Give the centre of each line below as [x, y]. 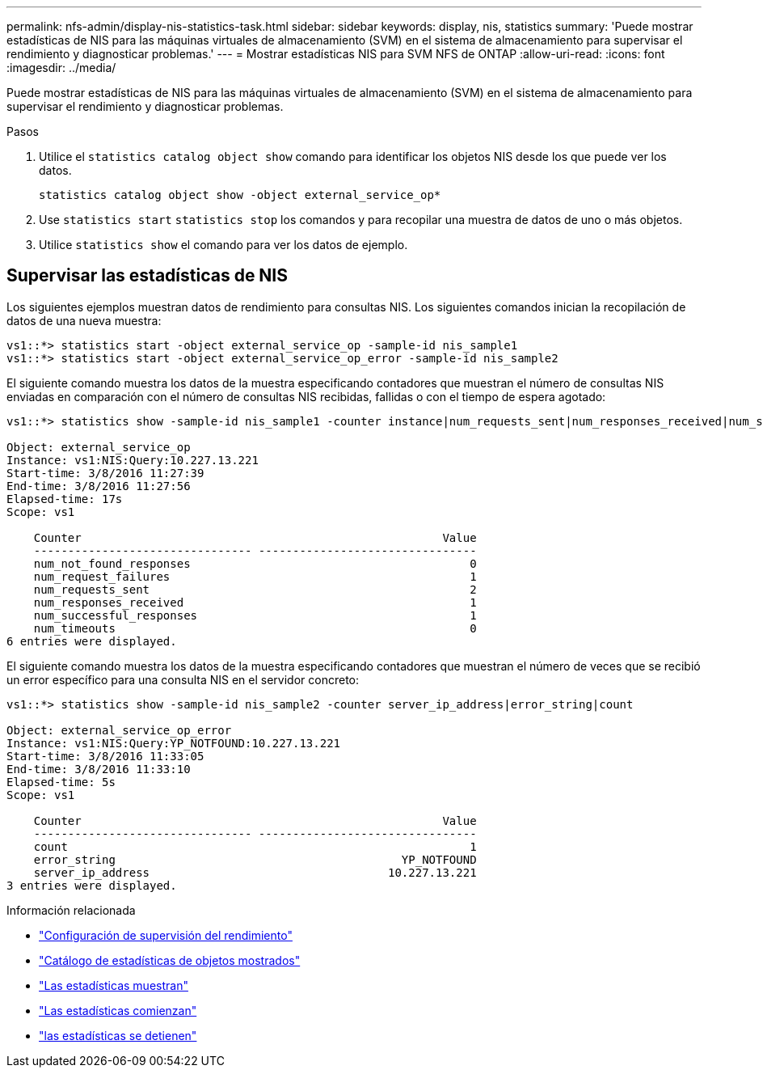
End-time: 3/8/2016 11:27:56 [99, 486]
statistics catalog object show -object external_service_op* [240, 195]
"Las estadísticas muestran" [114, 985]
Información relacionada [71, 910]
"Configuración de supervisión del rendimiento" [166, 935]
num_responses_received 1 [255, 602]
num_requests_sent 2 [255, 589]
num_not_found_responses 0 [255, 563]
